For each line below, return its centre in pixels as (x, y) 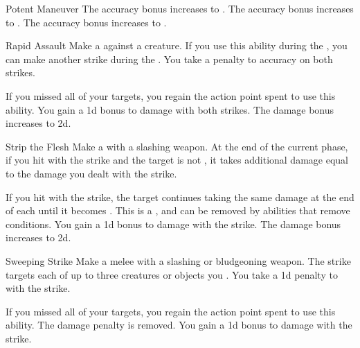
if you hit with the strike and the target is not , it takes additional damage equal (177, 160)
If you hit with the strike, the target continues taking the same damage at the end (180, 197)
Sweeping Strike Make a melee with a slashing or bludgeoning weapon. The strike (178, 260)
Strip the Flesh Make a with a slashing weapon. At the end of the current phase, (177, 146)
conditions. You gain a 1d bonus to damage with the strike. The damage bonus (173, 224)
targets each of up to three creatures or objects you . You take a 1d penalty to (172, 274)
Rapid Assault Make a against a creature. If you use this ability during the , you (177, 45)
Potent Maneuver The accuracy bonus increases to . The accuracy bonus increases (180, 8)
